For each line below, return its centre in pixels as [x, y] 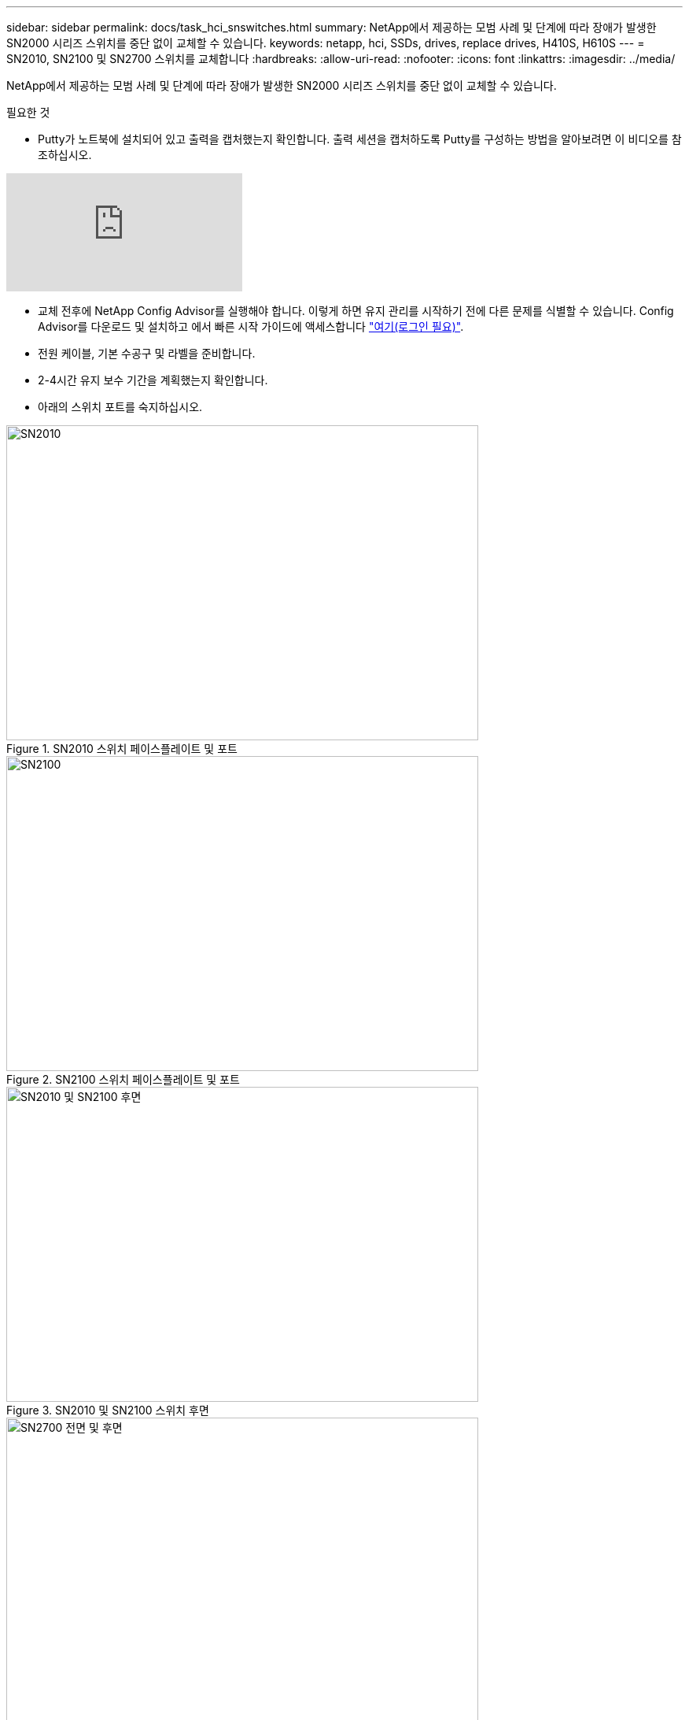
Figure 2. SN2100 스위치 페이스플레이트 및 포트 [123, 1079]
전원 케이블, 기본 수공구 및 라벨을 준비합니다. [147, 353]
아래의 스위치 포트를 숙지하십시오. [120, 407]
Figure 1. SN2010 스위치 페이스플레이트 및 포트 [122, 749]
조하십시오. [65, 155]
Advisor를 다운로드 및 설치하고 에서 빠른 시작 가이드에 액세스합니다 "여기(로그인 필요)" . [251, 326]
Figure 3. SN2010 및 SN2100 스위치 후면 [108, 1410]
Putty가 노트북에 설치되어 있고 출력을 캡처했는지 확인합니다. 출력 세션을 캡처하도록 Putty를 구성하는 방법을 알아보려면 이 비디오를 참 [360, 139]
